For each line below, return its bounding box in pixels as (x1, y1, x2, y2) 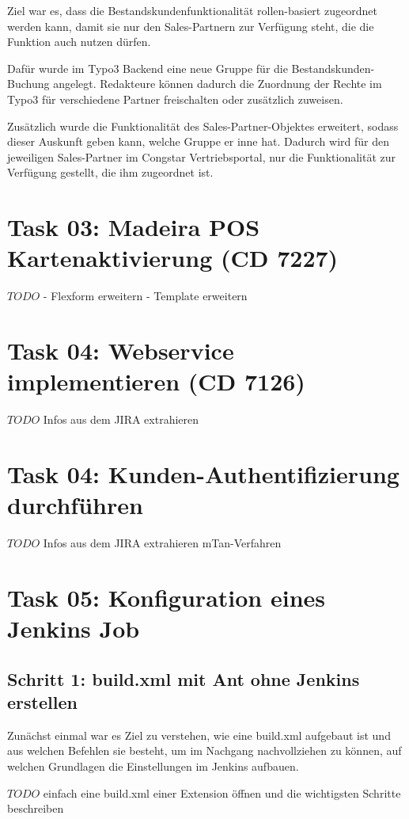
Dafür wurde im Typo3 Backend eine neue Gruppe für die (7, 59, 288, 76)
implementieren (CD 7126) (7, 365, 305, 398)
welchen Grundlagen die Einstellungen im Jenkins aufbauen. (7, 758, 299, 774)
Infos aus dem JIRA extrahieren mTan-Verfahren (43, 535, 282, 551)
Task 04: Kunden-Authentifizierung (7, 457, 400, 489)
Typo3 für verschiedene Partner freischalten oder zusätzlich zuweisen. (7, 90, 343, 107)
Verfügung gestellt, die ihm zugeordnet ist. (7, 164, 214, 181)
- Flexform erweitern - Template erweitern (43, 288, 248, 304)
